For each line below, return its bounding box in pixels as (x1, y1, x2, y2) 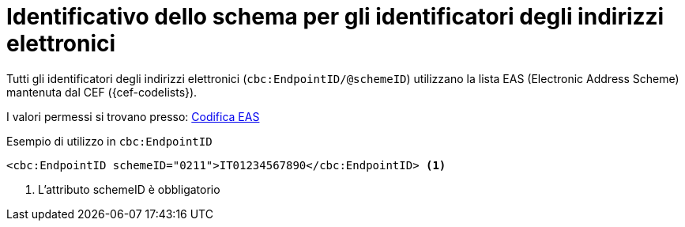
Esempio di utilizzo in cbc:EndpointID (6, 134, 213, 148)
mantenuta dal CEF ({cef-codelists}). (6, 85, 198, 99)
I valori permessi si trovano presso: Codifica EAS (6, 109, 260, 123)
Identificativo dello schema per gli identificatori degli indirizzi (6, 3, 664, 30)
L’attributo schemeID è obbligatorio (38, 182, 220, 196)
